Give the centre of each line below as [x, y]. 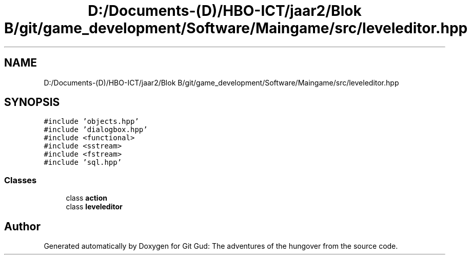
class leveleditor [94, 207]
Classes [21, 180]
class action [86, 198]
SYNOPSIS [32, 102]
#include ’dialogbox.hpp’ [96, 130]
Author [22, 226]
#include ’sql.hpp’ [83, 163]
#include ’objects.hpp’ [91, 122]
